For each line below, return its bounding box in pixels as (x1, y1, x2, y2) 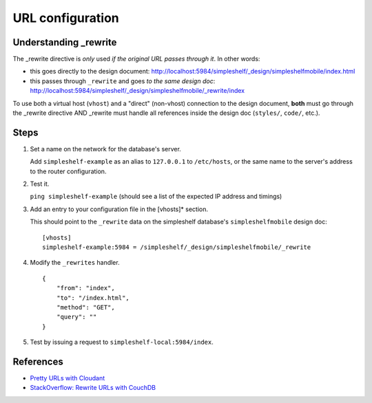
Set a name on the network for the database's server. (30, 144, 182, 153)
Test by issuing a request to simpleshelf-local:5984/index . (30, 338, 214, 347)
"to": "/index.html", (56, 294, 130, 302)
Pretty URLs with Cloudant (30, 374, 105, 382)
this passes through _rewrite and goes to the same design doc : (30, 76, 216, 85)
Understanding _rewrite (12, 36, 117, 48)
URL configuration (12, 10, 120, 25)
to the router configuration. (30, 167, 107, 175)
